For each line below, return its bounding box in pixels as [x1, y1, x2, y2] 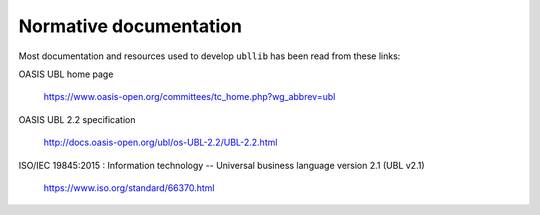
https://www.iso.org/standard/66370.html [43, 181, 215, 194]
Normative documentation [18, 15, 242, 37]
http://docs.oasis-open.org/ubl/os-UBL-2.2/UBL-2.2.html [43, 136, 278, 149]
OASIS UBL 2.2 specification [18, 113, 136, 125]
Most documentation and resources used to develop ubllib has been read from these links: [18, 50, 401, 62]
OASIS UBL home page [18, 68, 114, 80]
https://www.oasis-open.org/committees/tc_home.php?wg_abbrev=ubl [43, 91, 336, 103]
